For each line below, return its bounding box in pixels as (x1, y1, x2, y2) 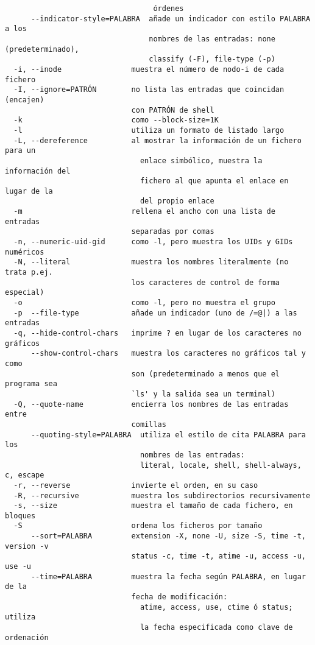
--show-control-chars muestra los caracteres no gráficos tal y (30, 349, 306, 358)
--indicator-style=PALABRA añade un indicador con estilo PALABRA (30, 14, 311, 23)
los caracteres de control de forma (131, 278, 280, 287)
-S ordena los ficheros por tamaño (13, 521, 263, 530)
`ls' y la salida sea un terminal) (131, 389, 275, 398)
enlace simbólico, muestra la (140, 156, 263, 165)
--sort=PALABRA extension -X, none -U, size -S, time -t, (30, 532, 306, 541)
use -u (5, 562, 31, 571)
